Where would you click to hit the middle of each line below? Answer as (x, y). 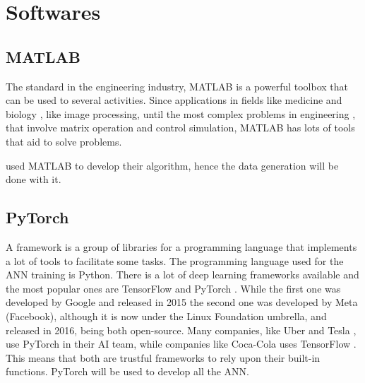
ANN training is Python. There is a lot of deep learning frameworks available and (182, 275)
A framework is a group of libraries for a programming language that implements (181, 246)
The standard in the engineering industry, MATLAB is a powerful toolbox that (177, 86)
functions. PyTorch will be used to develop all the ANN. (127, 371)
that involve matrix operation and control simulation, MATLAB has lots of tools (180, 128)
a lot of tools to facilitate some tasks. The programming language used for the (175, 260)
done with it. (34, 179)
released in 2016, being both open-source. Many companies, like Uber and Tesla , (181, 330)
